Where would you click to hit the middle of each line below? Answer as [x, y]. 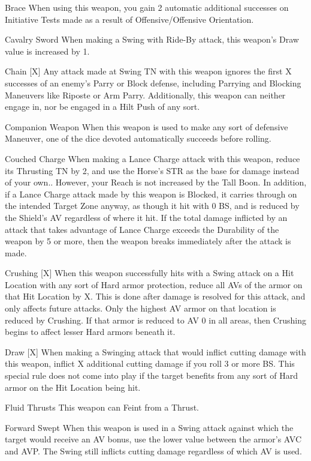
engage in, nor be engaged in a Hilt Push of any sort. [102, 107]
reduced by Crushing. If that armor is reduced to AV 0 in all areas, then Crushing [156, 320]
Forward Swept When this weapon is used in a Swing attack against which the [149, 427]
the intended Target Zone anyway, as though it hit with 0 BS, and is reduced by [152, 206]
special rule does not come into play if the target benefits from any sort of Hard [151, 375]
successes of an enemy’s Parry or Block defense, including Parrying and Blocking [153, 83]
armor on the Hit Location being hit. [73, 387]
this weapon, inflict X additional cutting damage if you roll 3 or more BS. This [150, 363]
